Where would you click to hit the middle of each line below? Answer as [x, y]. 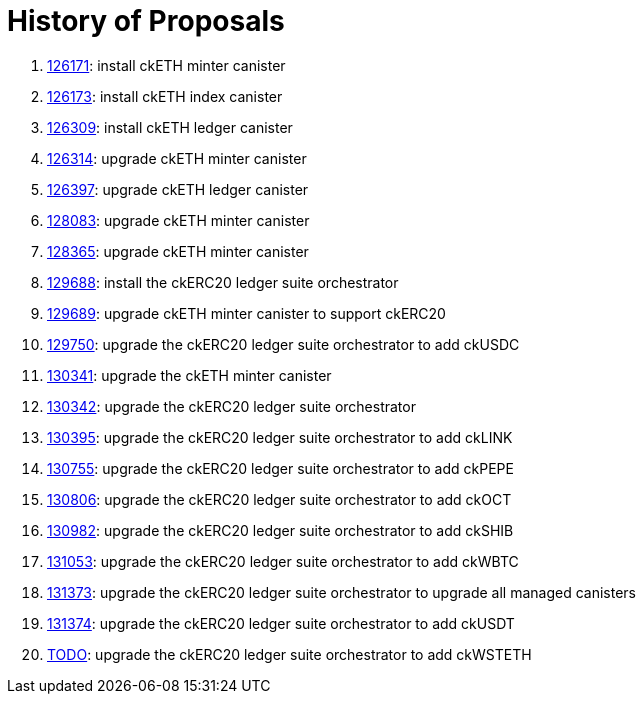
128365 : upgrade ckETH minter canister [178, 251]
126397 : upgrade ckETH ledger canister [178, 189]
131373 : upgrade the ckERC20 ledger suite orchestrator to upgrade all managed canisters [341, 592]
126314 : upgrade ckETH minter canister [177, 158]
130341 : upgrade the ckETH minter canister [189, 375]
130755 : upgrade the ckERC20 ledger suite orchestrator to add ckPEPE [280, 468]
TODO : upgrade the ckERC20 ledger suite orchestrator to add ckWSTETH [289, 654]
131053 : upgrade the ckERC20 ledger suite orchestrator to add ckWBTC [283, 561]
